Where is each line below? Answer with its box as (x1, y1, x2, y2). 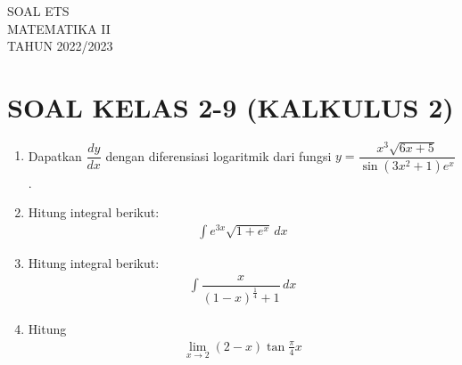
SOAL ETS (7, 2, 70, 20)
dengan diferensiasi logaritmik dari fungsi (105, 146, 332, 165)
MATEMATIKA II (7, 19, 111, 37)
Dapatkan (28, 146, 82, 165)
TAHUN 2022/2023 (7, 36, 113, 55)
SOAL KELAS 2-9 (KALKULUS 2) (7, 88, 454, 125)
